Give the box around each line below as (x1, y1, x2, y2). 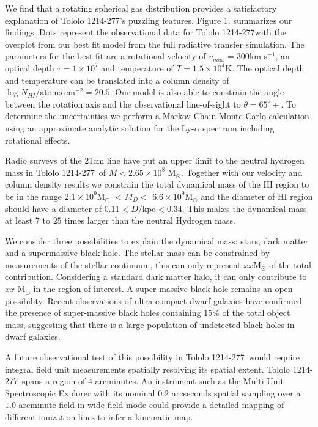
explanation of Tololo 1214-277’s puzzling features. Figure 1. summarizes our (5, 13, 292, 26)
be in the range (5, 189, 62, 202)
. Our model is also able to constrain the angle (109, 86, 284, 98)
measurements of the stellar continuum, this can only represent (5, 258, 241, 271)
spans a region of (21, 374, 86, 387)
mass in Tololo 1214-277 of (5, 166, 106, 178)
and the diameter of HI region (201, 189, 313, 202)
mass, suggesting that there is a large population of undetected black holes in (5, 318, 295, 330)
